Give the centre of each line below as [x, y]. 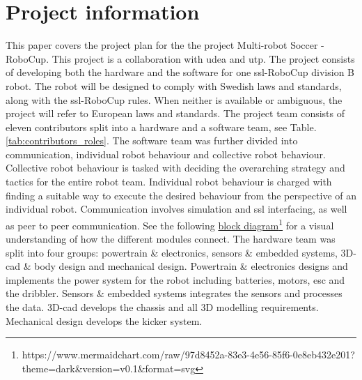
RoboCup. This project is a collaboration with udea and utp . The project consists [180, 58]
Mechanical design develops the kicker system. [104, 320]
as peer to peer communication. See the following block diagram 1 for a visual [170, 224]
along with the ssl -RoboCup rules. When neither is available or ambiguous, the [174, 99]
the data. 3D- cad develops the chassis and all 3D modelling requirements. [162, 307]
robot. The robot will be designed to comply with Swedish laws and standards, [174, 85]
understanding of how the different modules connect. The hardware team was [171, 239]
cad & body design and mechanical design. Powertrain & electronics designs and [177, 266]
